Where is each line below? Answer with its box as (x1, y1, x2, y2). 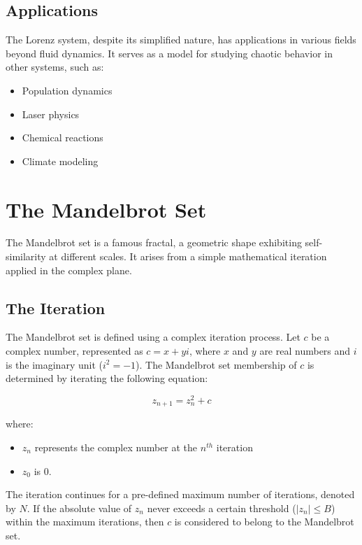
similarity (6, 249, 46, 264)
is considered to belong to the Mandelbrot (174, 514, 354, 529)
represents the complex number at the (34, 439, 198, 454)
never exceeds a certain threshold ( (147, 500, 296, 515)
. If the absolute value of (27, 500, 132, 515)
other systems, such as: (6, 59, 104, 74)
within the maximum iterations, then (6, 514, 164, 529)
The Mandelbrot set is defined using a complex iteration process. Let (6, 330, 301, 344)
